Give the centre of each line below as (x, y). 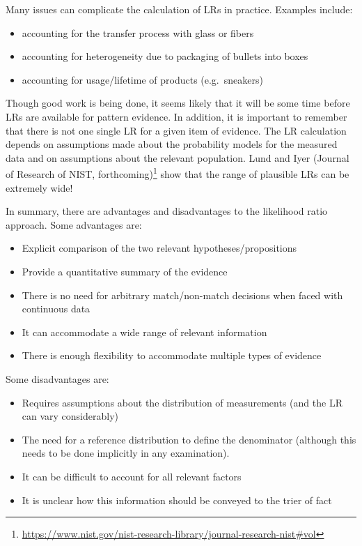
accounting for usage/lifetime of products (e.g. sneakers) (142, 79)
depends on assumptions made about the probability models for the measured (172, 144)
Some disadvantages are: (57, 378)
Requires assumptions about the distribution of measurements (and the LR (182, 402)
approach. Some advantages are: (74, 224)
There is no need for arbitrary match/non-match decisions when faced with (182, 295)
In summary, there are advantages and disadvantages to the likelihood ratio (167, 211)
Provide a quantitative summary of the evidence (125, 271)
